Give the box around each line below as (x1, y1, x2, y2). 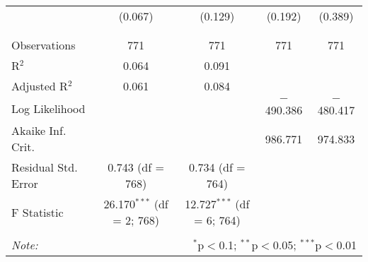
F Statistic (11, 203, 64, 220)
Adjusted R (11, 78, 68, 94)
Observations (11, 37, 76, 53)
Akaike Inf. (11, 122, 67, 138)
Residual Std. (11, 159, 78, 175)
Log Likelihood (11, 100, 86, 117)
